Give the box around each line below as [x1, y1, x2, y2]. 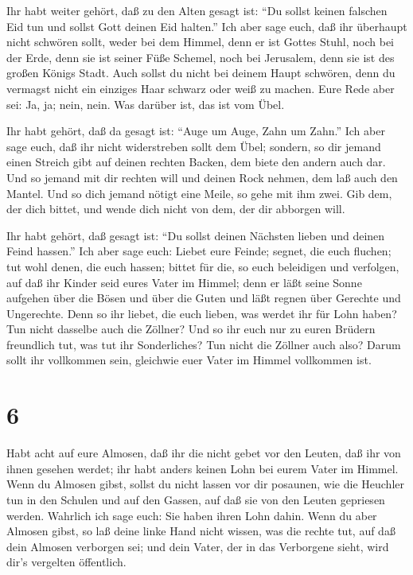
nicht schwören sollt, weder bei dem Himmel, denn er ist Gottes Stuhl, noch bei [6, 33, 394, 50]
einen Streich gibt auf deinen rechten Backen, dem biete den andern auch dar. [6, 153, 386, 170]
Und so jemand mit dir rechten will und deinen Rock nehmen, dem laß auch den [6, 169, 398, 185]
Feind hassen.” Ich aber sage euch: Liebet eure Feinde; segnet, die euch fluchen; [6, 243, 392, 259]
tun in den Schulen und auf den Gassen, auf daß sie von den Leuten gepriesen [6, 491, 385, 507]
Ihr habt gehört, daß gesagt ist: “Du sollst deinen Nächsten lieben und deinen [6, 227, 385, 243]
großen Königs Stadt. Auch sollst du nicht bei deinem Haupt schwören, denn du [6, 64, 395, 81]
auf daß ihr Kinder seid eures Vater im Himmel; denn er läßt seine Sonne [6, 274, 362, 290]
